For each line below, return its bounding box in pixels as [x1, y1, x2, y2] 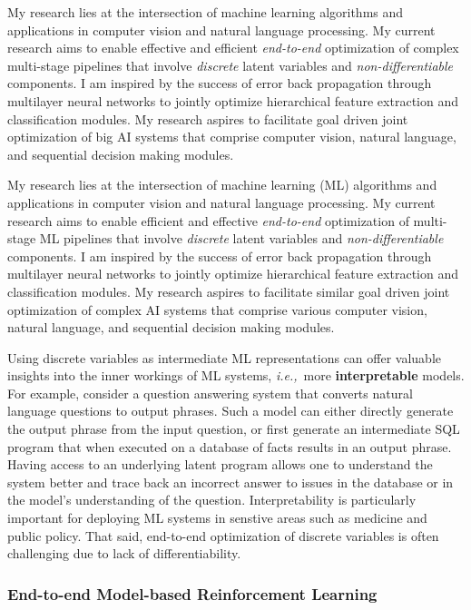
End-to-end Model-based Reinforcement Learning [7, 582, 378, 605]
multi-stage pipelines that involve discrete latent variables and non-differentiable [7, 55, 454, 74]
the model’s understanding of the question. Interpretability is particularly [7, 490, 417, 509]
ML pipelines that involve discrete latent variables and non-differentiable [39, 229, 444, 248]
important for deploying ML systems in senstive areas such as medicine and [7, 508, 427, 527]
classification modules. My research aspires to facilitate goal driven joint [7, 109, 408, 128]
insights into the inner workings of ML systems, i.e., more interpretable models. [7, 366, 465, 385]
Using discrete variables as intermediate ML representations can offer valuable [7, 348, 442, 367]
